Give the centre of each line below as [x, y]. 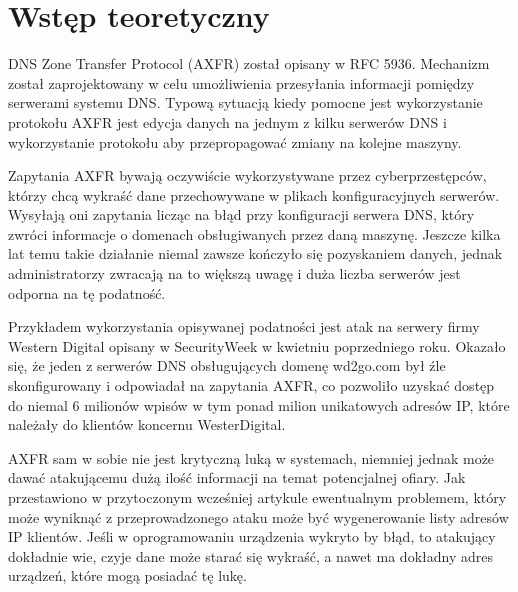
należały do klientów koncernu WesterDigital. [147, 424]
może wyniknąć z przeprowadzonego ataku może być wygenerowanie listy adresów [258, 516]
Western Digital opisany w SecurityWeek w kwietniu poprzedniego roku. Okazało [257, 345]
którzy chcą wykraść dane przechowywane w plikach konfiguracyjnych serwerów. [254, 194]
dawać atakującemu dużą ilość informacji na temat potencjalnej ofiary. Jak [237, 477]
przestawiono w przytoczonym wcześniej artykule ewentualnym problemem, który [257, 497]
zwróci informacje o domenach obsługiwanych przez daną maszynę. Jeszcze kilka [254, 233]
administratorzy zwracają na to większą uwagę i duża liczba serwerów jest [234, 273]
